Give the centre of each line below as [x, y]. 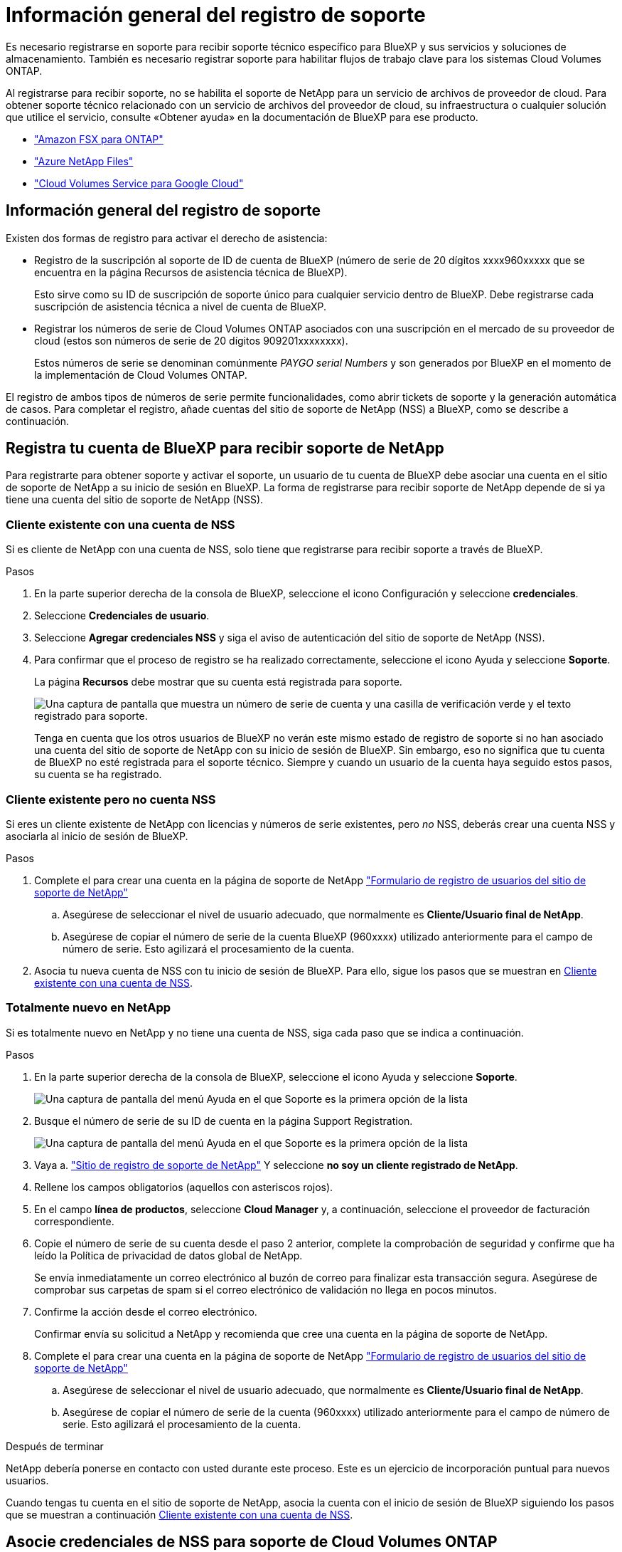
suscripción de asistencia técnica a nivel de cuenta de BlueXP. [181, 306]
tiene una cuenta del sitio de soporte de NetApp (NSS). [135, 500]
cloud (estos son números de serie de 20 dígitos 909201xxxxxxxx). [191, 340]
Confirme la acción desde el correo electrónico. [146, 1311]
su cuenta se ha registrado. [98, 775]
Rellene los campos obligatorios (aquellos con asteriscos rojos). [184, 1187]
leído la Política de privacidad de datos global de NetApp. [168, 1255]
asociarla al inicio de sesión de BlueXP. [97, 836]
